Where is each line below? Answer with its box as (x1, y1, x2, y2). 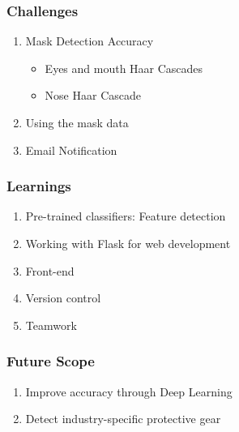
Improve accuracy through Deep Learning (25, 383, 233, 400)
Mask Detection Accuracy (25, 32, 154, 49)
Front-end (25, 262, 75, 279)
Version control (25, 289, 101, 306)
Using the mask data (25, 114, 129, 130)
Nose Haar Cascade (45, 87, 141, 104)
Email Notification (25, 141, 117, 158)
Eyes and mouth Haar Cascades (45, 59, 203, 76)
